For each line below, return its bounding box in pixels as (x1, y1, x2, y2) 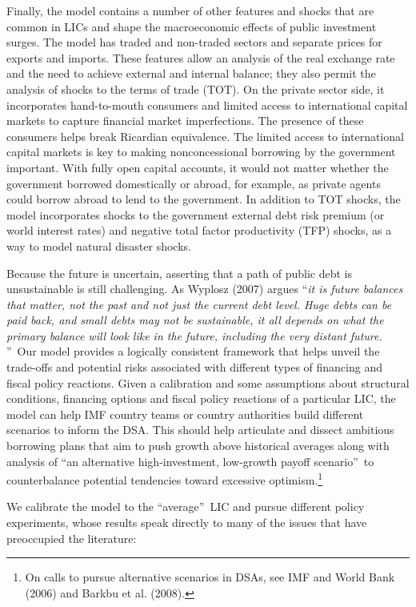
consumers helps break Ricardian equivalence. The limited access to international (6, 127, 404, 144)
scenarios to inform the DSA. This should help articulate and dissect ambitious (6, 421, 394, 438)
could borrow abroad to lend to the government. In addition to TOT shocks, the (6, 191, 401, 207)
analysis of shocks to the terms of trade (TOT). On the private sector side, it (6, 80, 385, 97)
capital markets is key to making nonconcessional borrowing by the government (6, 143, 396, 160)
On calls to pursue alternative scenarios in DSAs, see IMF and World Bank (25, 569, 395, 585)
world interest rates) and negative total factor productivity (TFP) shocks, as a (6, 222, 392, 239)
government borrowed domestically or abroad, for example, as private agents (6, 175, 381, 191)
